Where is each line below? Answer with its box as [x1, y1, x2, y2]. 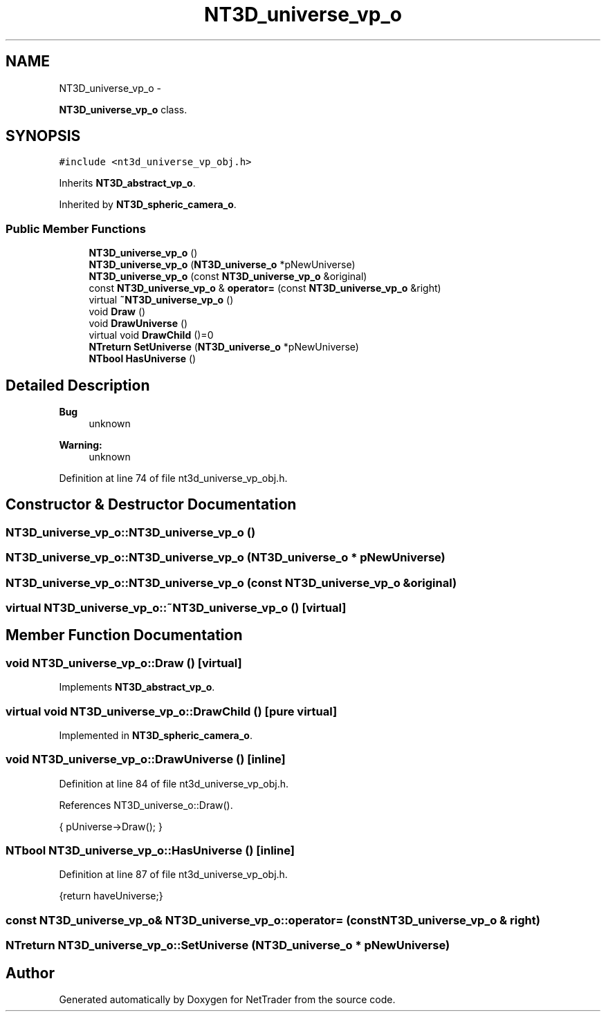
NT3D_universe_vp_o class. [59, 103, 187, 115]
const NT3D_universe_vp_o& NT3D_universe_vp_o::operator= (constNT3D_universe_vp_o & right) [6, 913, 540, 927]
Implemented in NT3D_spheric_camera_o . [59, 729, 252, 741]
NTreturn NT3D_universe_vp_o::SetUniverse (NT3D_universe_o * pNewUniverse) [6, 938, 450, 953]
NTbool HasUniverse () [89, 353, 196, 365]
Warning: [59, 439, 102, 451]
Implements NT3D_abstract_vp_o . [59, 681, 215, 693]
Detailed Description [6, 376, 150, 394]
